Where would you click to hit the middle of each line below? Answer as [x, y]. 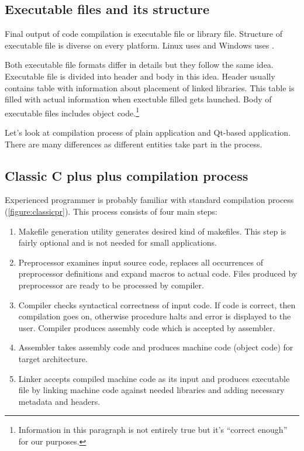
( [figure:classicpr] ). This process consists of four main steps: [111, 211]
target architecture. [53, 358]
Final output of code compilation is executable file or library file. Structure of [144, 34]
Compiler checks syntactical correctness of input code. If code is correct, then [157, 304]
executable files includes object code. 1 [72, 112]
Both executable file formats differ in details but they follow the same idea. [139, 65]
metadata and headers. [59, 401]
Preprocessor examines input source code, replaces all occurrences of [141, 262]
